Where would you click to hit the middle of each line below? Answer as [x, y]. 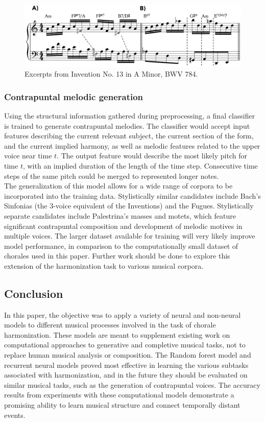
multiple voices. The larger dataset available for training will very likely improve [130, 236]
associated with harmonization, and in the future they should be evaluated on [126, 375]
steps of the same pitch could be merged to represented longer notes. [112, 175]
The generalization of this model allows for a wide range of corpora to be [118, 186]
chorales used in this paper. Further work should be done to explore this [117, 256]
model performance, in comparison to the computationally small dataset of [121, 245]
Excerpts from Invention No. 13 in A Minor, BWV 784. [111, 74]
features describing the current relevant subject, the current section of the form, [129, 136]
